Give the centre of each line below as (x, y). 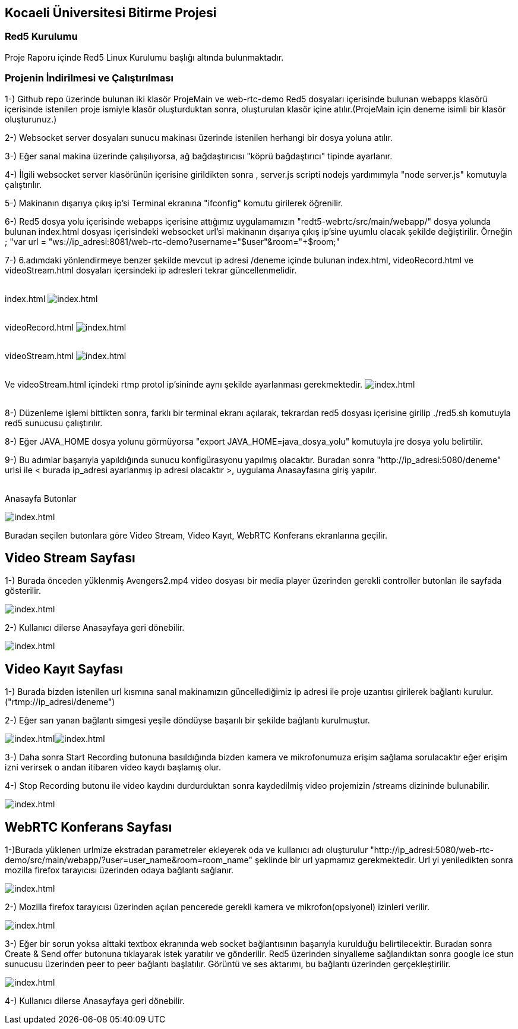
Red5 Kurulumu (41, 37)
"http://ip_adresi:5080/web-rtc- (432, 850)
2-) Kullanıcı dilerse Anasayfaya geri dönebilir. (95, 628)
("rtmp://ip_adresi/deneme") (60, 702)
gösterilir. (23, 591)
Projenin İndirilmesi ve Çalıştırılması (89, 78)
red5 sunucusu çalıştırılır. (54, 423)
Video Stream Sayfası (70, 558)
